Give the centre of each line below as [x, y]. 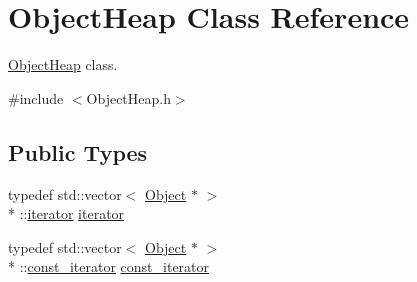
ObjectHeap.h [128, 97]
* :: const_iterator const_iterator [109, 266]
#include [36, 97]
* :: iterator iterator [66, 213]
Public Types [78, 151]
